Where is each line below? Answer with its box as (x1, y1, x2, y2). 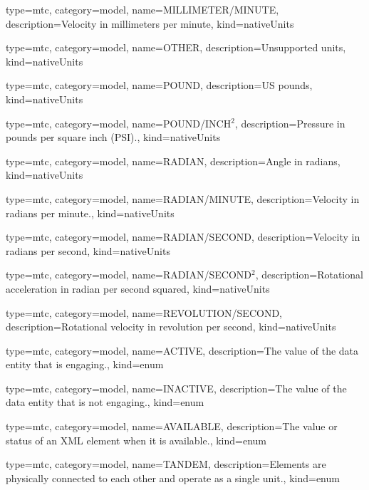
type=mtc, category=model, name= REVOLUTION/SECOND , (6, 305, 282, 320)
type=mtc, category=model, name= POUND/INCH (6, 115, 232, 130)
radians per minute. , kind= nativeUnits (6, 205, 175, 220)
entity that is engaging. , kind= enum (6, 357, 164, 372)
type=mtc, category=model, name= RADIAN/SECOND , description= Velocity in (6, 229, 360, 244)
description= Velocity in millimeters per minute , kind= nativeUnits (6, 16, 294, 31)
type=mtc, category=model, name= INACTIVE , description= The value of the (6, 380, 347, 395)
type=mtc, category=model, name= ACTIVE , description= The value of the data (6, 343, 359, 358)
